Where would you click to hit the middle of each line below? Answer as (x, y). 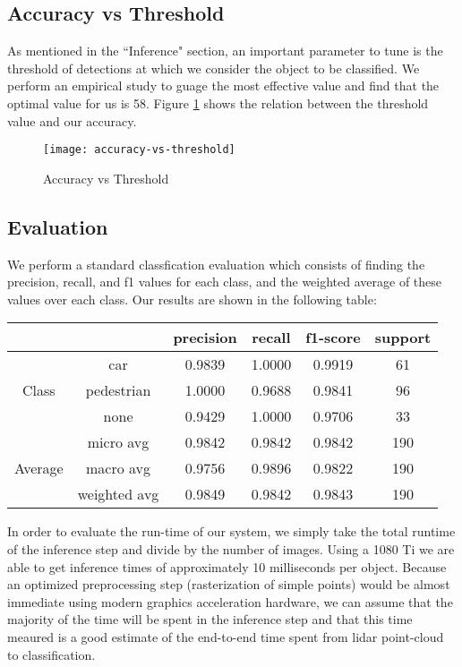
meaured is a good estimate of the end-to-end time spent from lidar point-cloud (226, 636)
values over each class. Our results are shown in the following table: (192, 299)
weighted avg (118, 494)
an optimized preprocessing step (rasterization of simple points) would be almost (229, 584)
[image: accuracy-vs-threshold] (139, 150)
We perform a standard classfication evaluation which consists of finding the (216, 264)
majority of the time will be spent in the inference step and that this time (210, 619)
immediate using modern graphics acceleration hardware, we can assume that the (230, 601)
